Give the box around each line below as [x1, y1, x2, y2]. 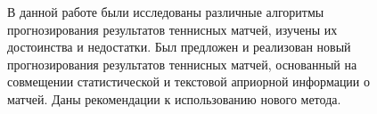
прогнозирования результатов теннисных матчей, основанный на [7, 54, 357, 73]
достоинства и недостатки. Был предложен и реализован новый [7, 37, 351, 56]
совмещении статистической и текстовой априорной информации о [7, 72, 371, 91]
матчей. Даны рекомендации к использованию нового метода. [7, 89, 341, 108]
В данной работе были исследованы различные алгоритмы [7, 3, 324, 20]
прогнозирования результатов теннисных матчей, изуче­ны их [7, 20, 338, 38]
